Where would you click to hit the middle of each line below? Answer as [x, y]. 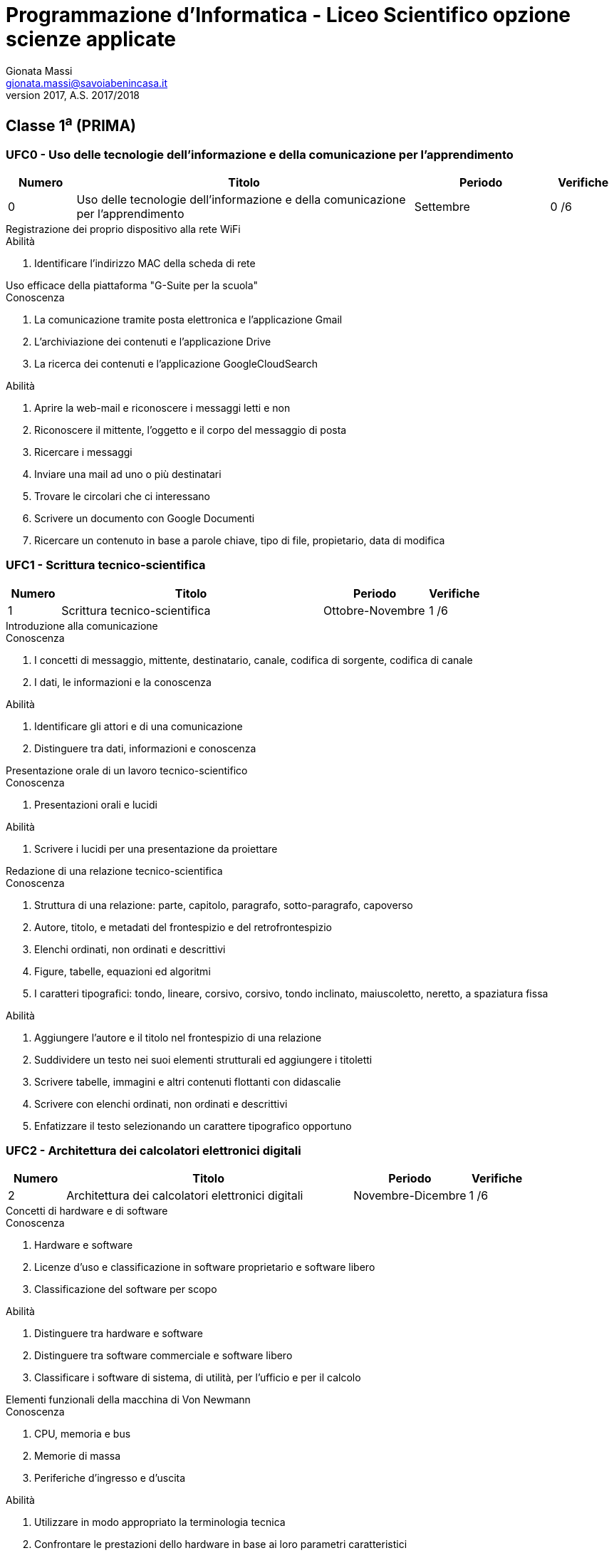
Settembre [442, 206]
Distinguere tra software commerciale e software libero [163, 1356]
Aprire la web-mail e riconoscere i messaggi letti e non [162, 407]
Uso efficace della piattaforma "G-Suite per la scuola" [132, 285]
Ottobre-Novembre [374, 610]
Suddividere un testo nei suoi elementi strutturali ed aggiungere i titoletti [203, 1059]
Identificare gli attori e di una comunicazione [139, 726]
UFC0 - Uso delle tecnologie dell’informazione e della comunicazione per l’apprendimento [260, 154]
